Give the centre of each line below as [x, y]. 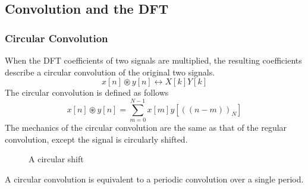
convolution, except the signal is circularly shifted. [96, 139]
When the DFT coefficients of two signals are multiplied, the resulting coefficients [153, 60]
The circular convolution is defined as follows [87, 92]
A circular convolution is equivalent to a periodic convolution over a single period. [154, 179]
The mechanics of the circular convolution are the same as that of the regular [146, 127]
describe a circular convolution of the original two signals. [110, 72]
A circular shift [56, 159]
